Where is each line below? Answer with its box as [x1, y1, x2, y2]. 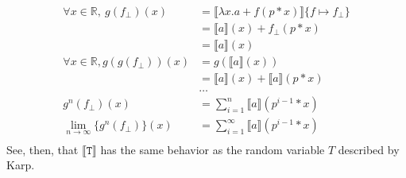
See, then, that [6, 141, 79, 157]
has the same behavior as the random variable [100, 141, 325, 157]
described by [338, 141, 400, 157]
